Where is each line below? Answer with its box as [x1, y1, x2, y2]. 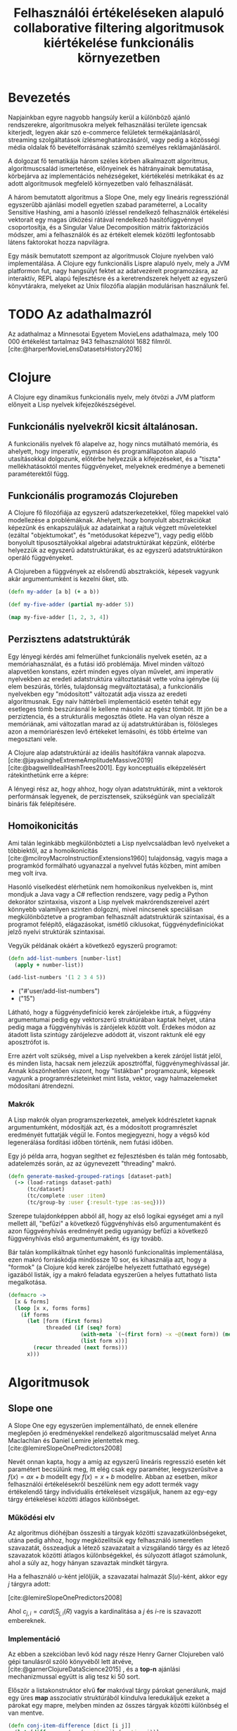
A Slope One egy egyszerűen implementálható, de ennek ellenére [8, 1421, 198, 1430]
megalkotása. [8, 1278, 47, 1286]
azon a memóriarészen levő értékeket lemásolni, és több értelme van [8, 727, 207, 736]
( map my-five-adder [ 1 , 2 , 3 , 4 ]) [8, 614, 110, 621]
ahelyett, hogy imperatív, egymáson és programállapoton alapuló [8, 447, 196, 455]
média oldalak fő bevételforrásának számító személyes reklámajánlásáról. [8, 143, 221, 151]
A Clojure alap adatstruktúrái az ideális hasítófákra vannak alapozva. [8, 748, 206, 757]
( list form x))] [80, 1338, 129, 1345]
